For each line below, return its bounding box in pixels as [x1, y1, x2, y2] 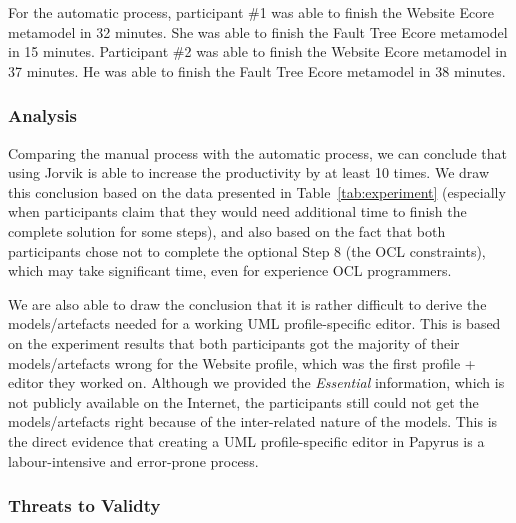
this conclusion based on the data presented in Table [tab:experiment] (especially [8, 181, 506, 202]
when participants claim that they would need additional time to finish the [8, 201, 467, 222]
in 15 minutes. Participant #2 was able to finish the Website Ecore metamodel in [8, 41, 507, 62]
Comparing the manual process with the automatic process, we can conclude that [8, 142, 507, 163]
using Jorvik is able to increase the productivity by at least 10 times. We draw [8, 162, 489, 183]
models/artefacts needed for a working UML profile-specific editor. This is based [8, 313, 501, 334]
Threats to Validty [8, 493, 161, 518]
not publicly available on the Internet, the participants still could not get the [8, 391, 479, 412]
